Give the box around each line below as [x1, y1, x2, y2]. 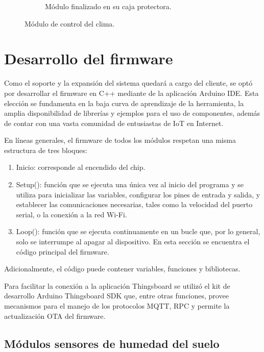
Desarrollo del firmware [4, 48, 173, 69]
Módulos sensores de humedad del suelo [4, 335, 220, 351]
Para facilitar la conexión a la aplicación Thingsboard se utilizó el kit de [4, 280, 230, 291]
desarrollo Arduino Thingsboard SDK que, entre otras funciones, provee [4, 290, 229, 301]
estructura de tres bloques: [4, 144, 87, 155]
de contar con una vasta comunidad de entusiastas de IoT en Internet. [4, 117, 224, 128]
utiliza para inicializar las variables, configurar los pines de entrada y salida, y [16, 189, 260, 199]
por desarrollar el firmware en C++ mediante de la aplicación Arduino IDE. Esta [4, 87, 259, 98]
